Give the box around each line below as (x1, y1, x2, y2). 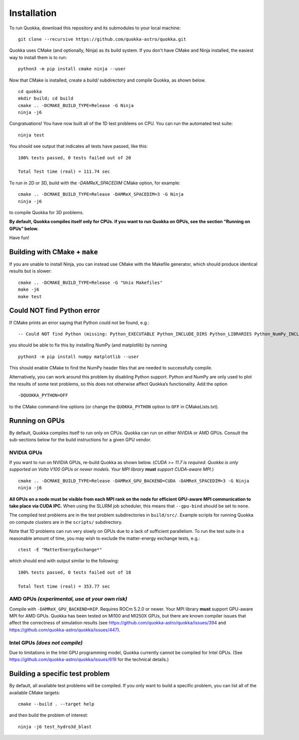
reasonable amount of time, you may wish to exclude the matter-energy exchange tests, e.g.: (9, 535, 200, 541)
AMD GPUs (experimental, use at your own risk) (9, 596, 128, 603)
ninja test (18, 132, 45, 138)
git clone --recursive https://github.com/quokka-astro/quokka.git (18, 36, 186, 42)
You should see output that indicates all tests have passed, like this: (9, 143, 148, 149)
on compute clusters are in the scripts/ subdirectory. (9, 519, 123, 525)
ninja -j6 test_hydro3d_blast (18, 724, 92, 730)
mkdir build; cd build (18, 96, 74, 102)
